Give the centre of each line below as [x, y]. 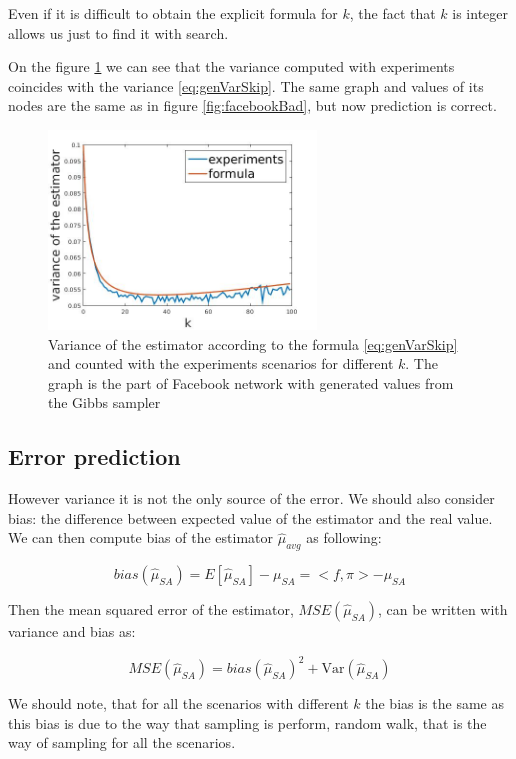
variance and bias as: [72, 631]
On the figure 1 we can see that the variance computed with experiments [231, 66]
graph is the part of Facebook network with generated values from [251, 382]
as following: [344, 537]
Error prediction [94, 456]
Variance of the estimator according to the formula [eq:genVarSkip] [253, 343]
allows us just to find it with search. [118, 32]
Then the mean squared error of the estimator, [151, 609]
